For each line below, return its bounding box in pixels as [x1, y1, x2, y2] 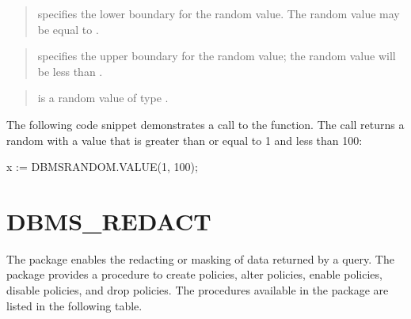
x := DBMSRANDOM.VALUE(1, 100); [6, 158, 198, 175]
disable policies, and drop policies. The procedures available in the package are [6, 282, 389, 298]
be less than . [37, 63, 103, 79]
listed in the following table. [6, 297, 143, 313]
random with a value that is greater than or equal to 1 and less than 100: [6, 131, 363, 148]
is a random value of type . [37, 89, 169, 106]
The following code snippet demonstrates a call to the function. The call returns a [6, 116, 405, 132]
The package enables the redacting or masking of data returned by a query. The [6, 250, 394, 267]
